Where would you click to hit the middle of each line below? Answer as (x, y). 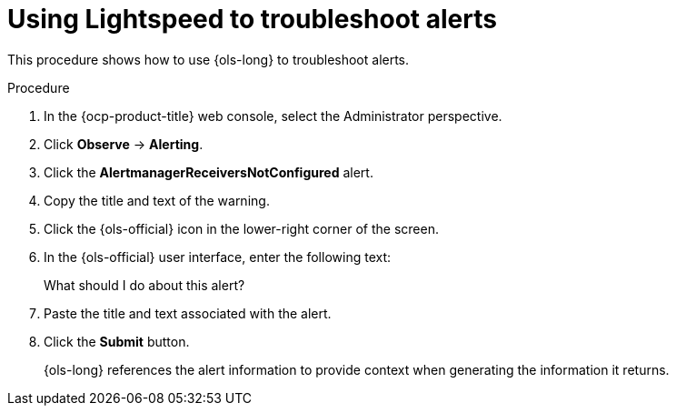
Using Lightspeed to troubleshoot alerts (252, 19)
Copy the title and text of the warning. (157, 200)
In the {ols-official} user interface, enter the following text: (218, 257)
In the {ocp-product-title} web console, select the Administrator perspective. (273, 116)
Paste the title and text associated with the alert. (188, 313)
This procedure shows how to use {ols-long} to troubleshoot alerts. (209, 59)
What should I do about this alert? (144, 285)
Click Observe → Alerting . (124, 144)
